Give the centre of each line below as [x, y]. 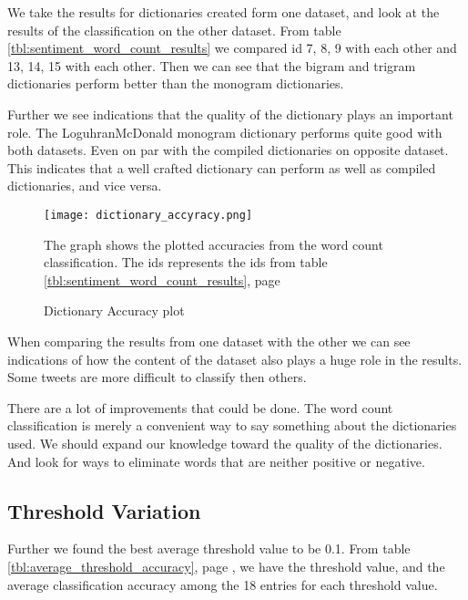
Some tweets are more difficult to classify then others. [157, 377]
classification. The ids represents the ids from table [186, 262]
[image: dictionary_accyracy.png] [148, 215]
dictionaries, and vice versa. [85, 186]
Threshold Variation [104, 510]
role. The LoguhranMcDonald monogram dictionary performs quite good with [225, 132]
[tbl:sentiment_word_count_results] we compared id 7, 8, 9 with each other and [232, 48]
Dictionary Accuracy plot [114, 310]
